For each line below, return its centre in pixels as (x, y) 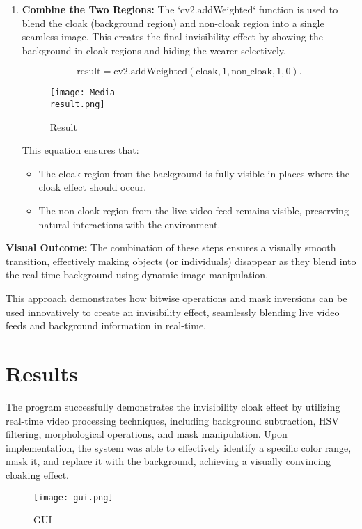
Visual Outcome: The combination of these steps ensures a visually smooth (171, 247)
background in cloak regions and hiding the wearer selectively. (154, 50)
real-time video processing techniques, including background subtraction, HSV (172, 420)
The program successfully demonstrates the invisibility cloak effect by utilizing (173, 406)
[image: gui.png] (73, 497)
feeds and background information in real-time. (106, 325)
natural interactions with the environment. (129, 224)
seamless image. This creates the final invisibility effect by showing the (172, 37)
